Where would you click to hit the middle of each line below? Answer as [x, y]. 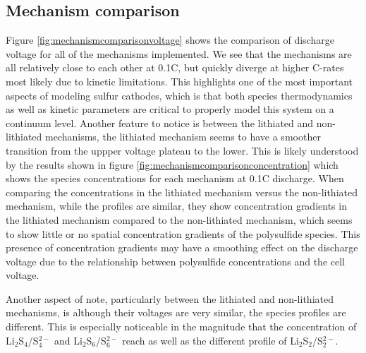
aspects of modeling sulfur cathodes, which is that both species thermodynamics [179, 95]
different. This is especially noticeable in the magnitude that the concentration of [181, 327]
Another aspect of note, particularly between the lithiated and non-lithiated [170, 298]
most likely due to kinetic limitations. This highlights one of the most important [179, 81]
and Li [68, 340]
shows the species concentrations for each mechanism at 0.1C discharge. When [175, 178]
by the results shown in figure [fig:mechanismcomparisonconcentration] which [172, 164]
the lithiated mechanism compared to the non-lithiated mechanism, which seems [179, 219]
